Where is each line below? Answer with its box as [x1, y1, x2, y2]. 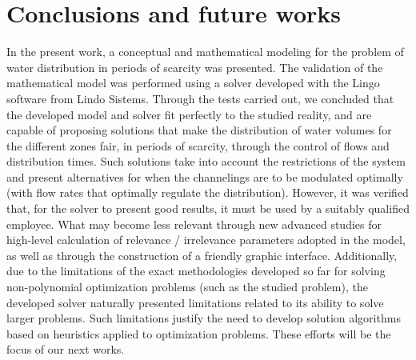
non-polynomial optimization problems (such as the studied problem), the [6, 278, 368, 295]
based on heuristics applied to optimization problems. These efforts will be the [6, 325, 391, 342]
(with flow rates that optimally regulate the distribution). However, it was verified [6, 184, 409, 201]
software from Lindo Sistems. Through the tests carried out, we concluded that [6, 90, 394, 106]
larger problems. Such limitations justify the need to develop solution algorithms [6, 310, 401, 326]
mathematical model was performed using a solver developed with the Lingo [6, 74, 380, 91]
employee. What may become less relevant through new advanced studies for [6, 215, 382, 232]
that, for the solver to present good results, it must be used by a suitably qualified [6, 200, 410, 217]
